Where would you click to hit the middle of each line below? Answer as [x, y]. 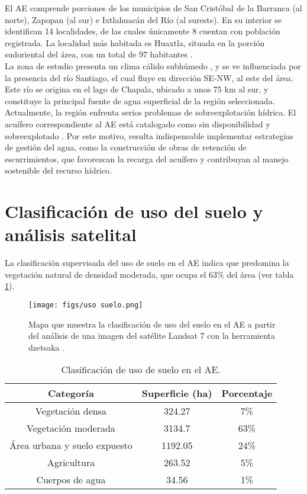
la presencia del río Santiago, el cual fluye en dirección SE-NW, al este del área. [149, 77]
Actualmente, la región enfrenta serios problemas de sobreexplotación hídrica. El [151, 112]
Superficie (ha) [177, 393]
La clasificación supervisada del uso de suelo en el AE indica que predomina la [147, 263]
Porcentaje [247, 393]
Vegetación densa [71, 411]
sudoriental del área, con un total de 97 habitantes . [99, 54]
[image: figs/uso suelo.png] [86, 305]
